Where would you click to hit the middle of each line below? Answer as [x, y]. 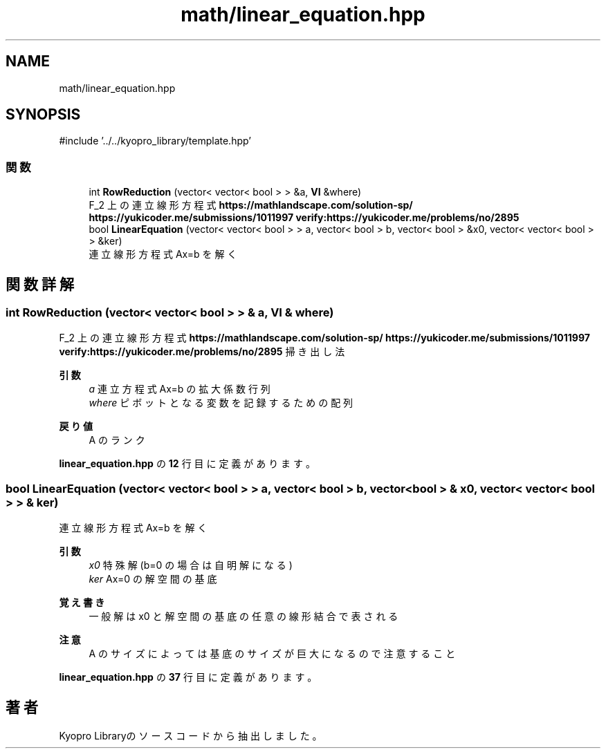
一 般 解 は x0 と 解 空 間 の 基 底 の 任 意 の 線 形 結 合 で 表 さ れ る [244, 616]
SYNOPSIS [43, 115]
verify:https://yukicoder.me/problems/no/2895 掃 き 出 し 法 [202, 352]
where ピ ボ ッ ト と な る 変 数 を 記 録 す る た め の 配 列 [221, 403]
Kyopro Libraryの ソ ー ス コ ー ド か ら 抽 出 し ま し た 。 [191, 736]
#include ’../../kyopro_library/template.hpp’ [155, 141]
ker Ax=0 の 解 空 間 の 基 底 [153, 579]
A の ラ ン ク [117, 440]
